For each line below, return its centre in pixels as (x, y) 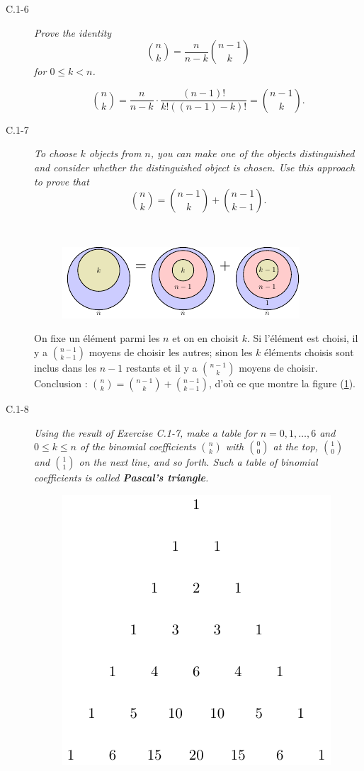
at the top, (295, 446)
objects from (115, 153)
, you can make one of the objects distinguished (252, 153)
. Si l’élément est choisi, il (302, 338)
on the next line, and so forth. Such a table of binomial (198, 462)
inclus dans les (66, 367)
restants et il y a (161, 367)
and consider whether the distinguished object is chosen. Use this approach (195, 167)
